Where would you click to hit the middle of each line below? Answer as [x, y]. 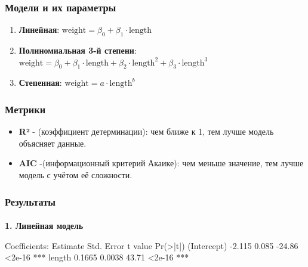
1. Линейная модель [44, 226]
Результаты [30, 201]
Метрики [25, 109]
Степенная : [40, 83]
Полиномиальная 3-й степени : [78, 50]
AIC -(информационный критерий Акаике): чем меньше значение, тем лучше [161, 163]
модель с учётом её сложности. [76, 175]
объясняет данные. [53, 143]
